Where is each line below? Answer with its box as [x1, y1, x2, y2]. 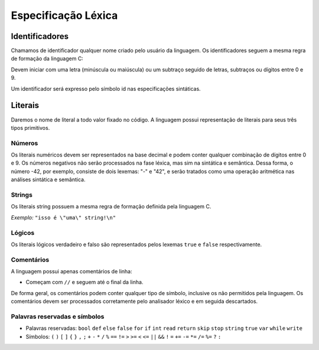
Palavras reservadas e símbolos [11, 312, 105, 320]
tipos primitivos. [11, 124, 50, 131]
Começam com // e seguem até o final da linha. [25, 279, 144, 286]
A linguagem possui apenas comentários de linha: [11, 268, 132, 275]
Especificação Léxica [11, 9, 118, 22]
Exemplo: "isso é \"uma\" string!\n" [11, 214, 116, 221]
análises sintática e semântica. [11, 176, 86, 183]
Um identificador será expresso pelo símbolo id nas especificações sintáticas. [11, 85, 201, 92]
